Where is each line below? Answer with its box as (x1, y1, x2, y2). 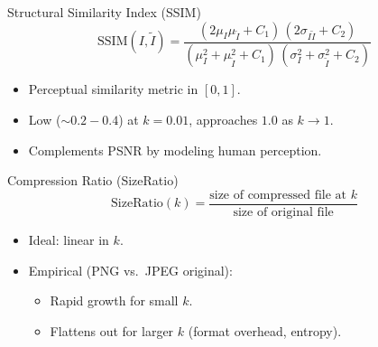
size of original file (233, 205, 334, 219)
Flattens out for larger (50, 321, 174, 340)
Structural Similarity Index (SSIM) (7, 3, 201, 21)
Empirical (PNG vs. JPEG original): (28, 260, 233, 279)
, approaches (189, 110, 258, 129)
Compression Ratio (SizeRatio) (7, 171, 179, 190)
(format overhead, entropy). (188, 321, 342, 340)
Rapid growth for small (50, 291, 179, 310)
